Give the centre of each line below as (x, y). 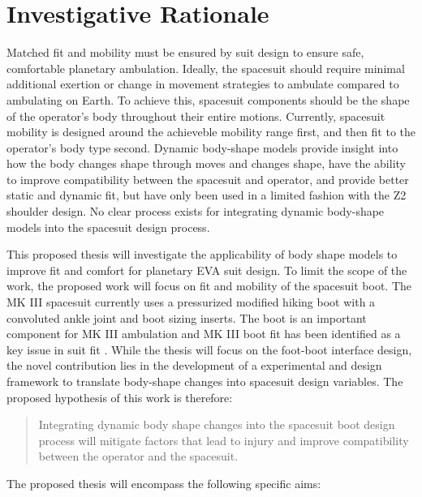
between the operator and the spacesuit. (138, 456)
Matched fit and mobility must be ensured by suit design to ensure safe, (185, 52)
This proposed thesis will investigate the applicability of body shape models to (202, 254)
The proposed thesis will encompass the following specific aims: (164, 483)
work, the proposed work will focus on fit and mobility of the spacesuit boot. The (209, 286)
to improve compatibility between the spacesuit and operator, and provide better (208, 179)
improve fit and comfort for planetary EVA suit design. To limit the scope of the (207, 270)
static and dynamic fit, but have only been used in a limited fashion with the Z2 (207, 195)
